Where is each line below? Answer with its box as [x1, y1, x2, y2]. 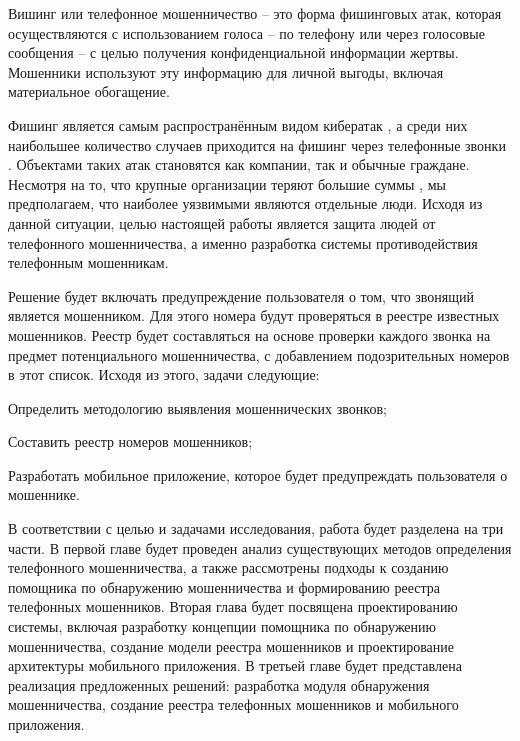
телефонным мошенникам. [8, 252, 169, 273]
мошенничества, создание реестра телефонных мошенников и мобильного [8, 694, 459, 715]
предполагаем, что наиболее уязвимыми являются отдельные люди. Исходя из [8, 193, 483, 214]
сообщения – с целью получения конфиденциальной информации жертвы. [8, 42, 459, 63]
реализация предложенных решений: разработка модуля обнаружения [8, 674, 430, 695]
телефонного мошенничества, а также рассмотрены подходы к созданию [8, 557, 449, 578]
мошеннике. [8, 484, 80, 505]
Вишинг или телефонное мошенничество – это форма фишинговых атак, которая [8, 3, 502, 23]
